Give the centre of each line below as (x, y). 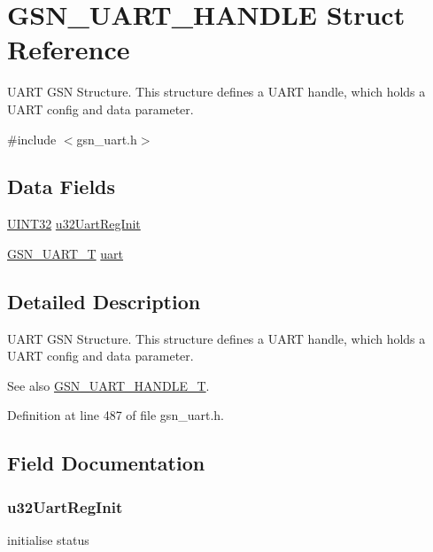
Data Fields (62, 187)
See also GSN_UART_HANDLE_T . (108, 385)
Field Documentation (106, 463)
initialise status (48, 540)
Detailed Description (104, 301)
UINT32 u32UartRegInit (74, 224)
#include (32, 139)
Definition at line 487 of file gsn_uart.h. (116, 415)
